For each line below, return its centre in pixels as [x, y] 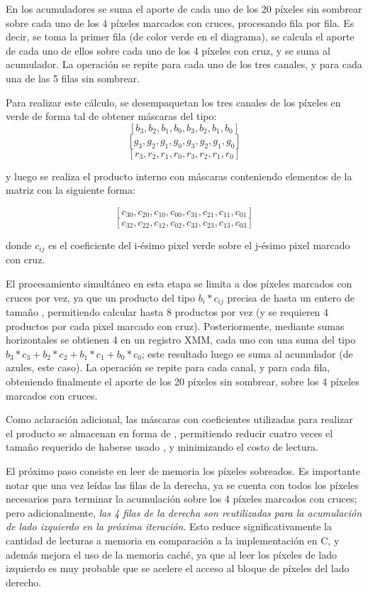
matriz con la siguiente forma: [71, 190]
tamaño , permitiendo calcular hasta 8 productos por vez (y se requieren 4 [167, 312]
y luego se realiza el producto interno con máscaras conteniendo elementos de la [179, 176]
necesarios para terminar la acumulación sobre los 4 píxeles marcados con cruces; [182, 499]
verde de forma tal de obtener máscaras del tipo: [111, 116]
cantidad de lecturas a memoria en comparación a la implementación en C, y [173, 540]
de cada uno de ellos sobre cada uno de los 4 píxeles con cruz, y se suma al [168, 50]
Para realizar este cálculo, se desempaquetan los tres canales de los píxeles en [173, 102]
